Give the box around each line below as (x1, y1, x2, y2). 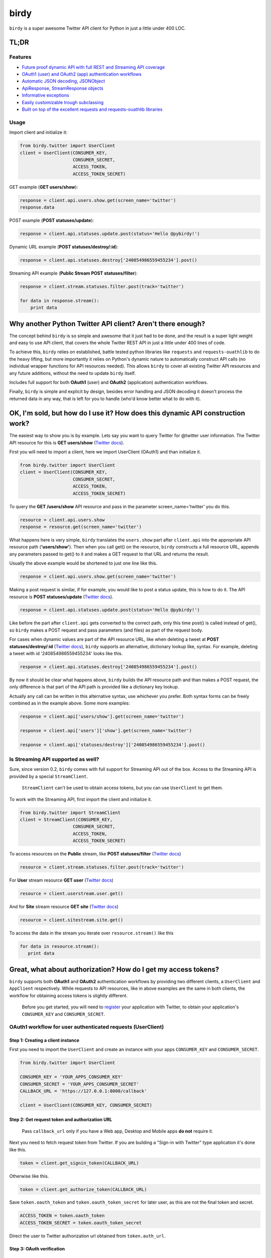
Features (9, 53, 32, 60)
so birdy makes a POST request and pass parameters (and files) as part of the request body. (9, 627, 203, 633)
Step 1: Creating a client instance (9, 1037, 80, 1044)
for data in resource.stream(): (20, 943, 100, 950)
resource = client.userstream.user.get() (20, 891, 123, 897)
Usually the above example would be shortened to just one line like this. (9, 560, 158, 566)
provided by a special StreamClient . (9, 773, 88, 779)
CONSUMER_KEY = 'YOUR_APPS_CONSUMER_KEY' (20, 1074, 123, 1080)
